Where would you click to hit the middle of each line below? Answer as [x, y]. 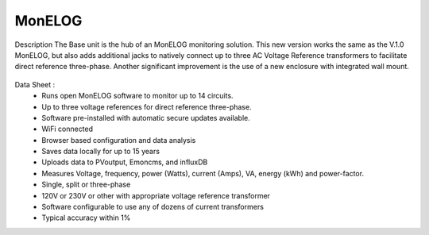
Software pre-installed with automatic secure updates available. [146, 118]
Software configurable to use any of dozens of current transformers [153, 207]
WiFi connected [68, 129]
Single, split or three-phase [86, 185]
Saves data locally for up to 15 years [101, 152]
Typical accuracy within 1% [86, 218]
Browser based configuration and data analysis [119, 140]
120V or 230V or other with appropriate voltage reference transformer [156, 195]
